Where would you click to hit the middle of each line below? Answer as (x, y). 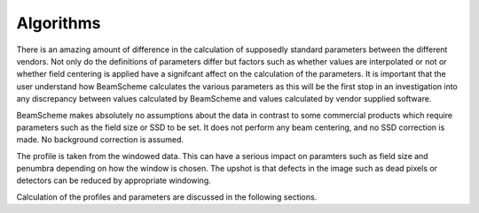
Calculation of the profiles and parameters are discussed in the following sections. (167, 197)
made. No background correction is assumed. (100, 140)
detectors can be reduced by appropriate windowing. (114, 180)
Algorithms (59, 23)
